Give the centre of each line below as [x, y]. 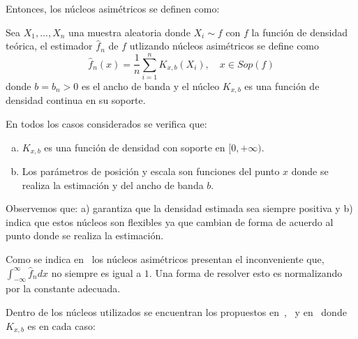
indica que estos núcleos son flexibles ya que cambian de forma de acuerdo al [170, 221]
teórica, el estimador [49, 46]
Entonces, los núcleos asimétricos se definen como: [113, 8]
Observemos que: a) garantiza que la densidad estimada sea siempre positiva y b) [179, 208]
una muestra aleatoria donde [129, 32]
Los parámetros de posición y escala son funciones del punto [151, 171]
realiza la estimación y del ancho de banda [113, 184]
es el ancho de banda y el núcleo [150, 85]
